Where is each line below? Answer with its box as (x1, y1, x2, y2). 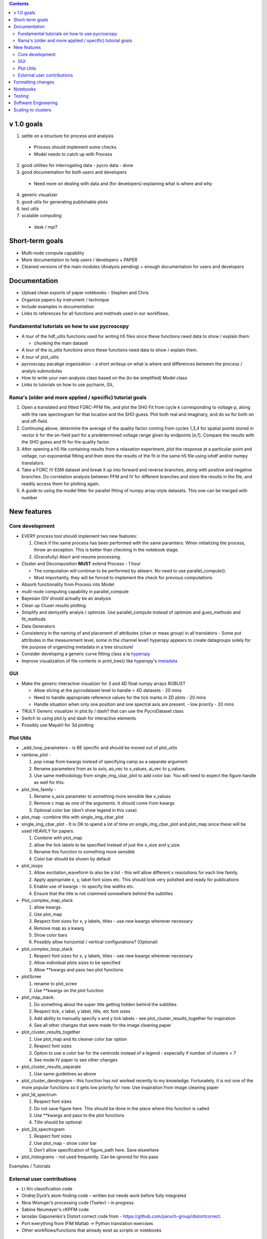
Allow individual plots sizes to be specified (34, 959, 121, 966)
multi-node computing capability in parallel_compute (21, 588, 129, 594)
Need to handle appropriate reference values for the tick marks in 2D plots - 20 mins (34, 694, 206, 700)
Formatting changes (13, 79, 54, 85)
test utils (21, 206, 39, 212)
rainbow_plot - (21, 751, 51, 758)
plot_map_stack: (21, 994, 55, 1001)
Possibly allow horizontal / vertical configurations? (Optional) (34, 939, 158, 945)
